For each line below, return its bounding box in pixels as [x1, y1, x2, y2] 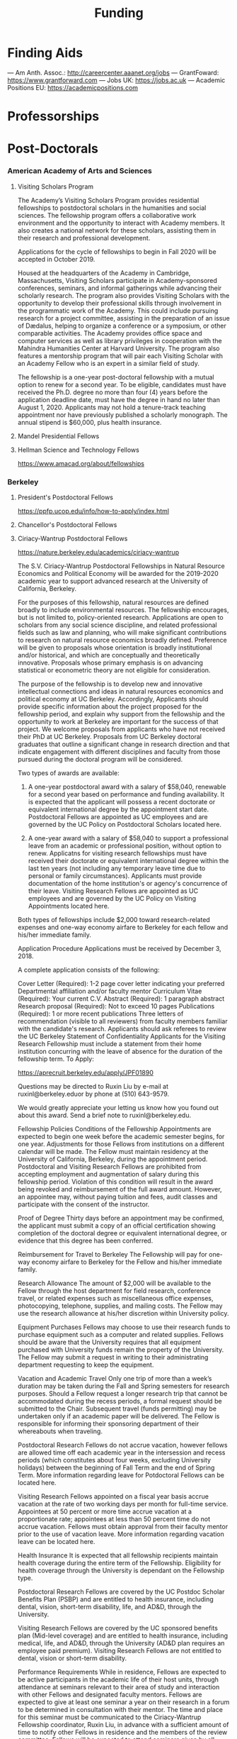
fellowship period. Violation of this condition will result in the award [17, 1177, 214, 1186]
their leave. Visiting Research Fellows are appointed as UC [28, 887, 199, 895]
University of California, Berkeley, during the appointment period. [17, 1155, 208, 1163]
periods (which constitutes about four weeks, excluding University [17, 1455, 211, 1464]
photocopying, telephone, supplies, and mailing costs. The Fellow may [17, 1301, 223, 1310]
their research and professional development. [17, 233, 151, 242]
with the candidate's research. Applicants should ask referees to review [17, 1024, 226, 1033]
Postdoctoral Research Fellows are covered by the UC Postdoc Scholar [17, 1587, 225, 1596]
